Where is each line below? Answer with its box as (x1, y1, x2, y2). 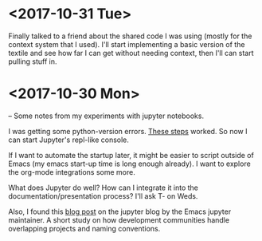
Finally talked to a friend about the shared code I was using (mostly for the (8, 31, 252, 41)
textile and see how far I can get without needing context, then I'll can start (8, 48, 254, 57)
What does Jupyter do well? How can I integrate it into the (8, 183, 199, 192)
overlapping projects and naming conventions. (8, 223, 161, 233)
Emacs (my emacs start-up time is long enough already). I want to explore (8, 159, 251, 168)
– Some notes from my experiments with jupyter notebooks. (8, 111, 205, 120)
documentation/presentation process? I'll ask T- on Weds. (8, 191, 198, 200)
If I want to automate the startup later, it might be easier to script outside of (8, 150, 255, 160)
